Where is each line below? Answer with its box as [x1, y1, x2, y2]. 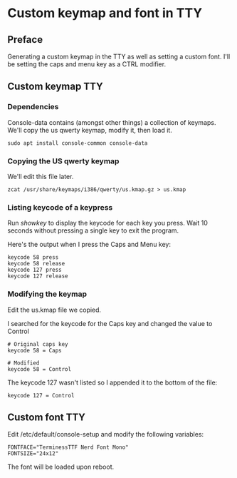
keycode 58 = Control [7, 365, 72, 372]
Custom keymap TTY [7, 81, 103, 93]
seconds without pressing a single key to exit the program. [7, 226, 179, 235]
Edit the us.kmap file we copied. [7, 305, 102, 314]
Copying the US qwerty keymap [7, 156, 120, 166]
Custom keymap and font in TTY [7, 5, 203, 21]
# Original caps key [7, 340, 69, 347]
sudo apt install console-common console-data [7, 139, 148, 147]
